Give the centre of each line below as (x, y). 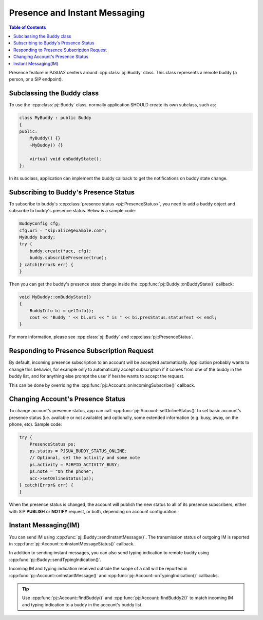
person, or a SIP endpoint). (36, 79)
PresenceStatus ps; (53, 444)
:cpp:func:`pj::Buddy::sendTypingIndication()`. (55, 560)
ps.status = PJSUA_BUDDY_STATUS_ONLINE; (78, 451)
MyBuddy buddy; (37, 237)
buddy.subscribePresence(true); (68, 258)
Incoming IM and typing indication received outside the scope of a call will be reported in (98, 569)
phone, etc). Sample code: (36, 424)
